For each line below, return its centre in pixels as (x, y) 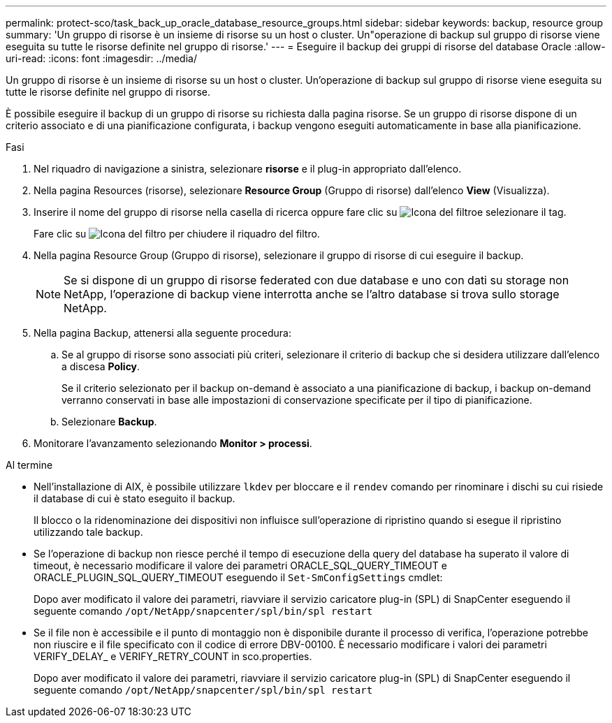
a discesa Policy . (101, 366)
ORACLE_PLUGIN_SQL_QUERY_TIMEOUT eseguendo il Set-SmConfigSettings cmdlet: (238, 577)
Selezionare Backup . (109, 422)
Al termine (29, 465)
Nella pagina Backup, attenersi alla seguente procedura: (162, 333)
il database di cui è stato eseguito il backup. (134, 498)
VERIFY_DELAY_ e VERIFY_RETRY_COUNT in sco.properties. (173, 656)
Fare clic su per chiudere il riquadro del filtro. (177, 234)
